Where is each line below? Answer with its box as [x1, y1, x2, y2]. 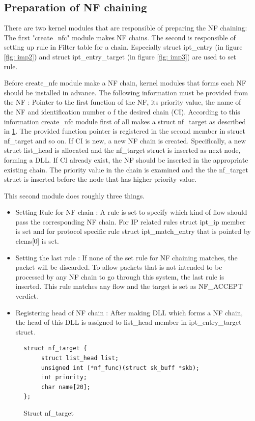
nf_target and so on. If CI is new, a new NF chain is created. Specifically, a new [4, 135, 246, 145]
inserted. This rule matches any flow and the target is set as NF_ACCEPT [15, 281, 243, 291]
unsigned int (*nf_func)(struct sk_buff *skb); [41, 364, 199, 371]
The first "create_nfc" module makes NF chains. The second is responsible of [4, 32, 236, 42]
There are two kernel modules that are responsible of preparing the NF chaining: [4, 23, 247, 33]
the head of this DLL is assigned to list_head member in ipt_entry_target [15, 317, 242, 327]
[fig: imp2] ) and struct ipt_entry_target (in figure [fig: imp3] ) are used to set [4, 51, 236, 61]
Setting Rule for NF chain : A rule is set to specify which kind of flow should [15, 207, 247, 217]
